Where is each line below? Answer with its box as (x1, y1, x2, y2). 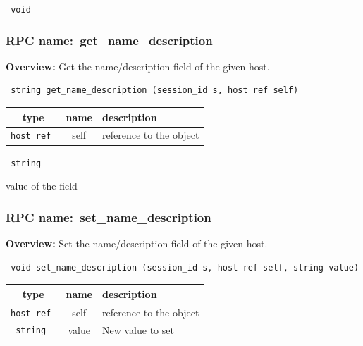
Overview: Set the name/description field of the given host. (6, 236, 268, 251)
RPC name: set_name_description (6, 208, 211, 225)
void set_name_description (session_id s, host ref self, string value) (11, 262, 359, 273)
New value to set (102, 322, 174, 337)
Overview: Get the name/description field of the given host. (6, 58, 270, 73)
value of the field (6, 178, 78, 193)
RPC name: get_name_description (6, 31, 213, 49)
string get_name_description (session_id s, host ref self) (11, 85, 299, 96)
